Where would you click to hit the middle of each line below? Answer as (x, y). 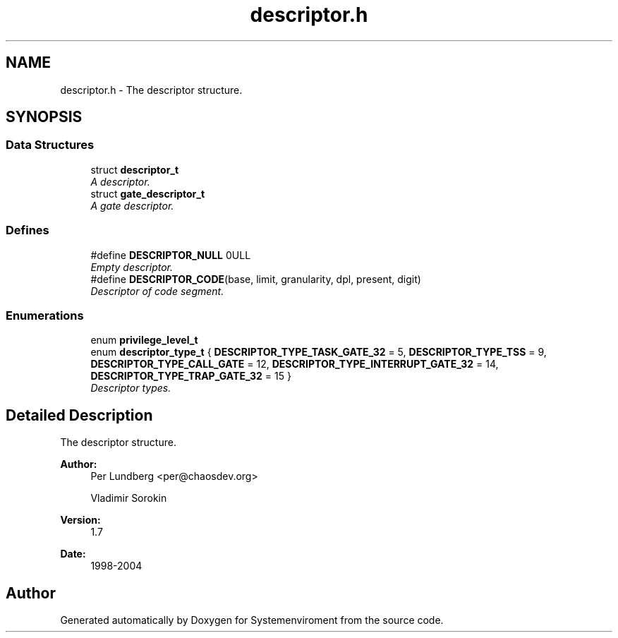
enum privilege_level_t (144, 340)
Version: (80, 520)
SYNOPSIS (44, 117)
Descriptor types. (131, 388)
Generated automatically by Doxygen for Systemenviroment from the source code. (252, 620)
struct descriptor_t (135, 169)
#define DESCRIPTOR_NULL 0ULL (171, 255)
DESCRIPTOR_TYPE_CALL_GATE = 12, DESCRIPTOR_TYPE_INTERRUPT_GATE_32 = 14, (295, 364)
